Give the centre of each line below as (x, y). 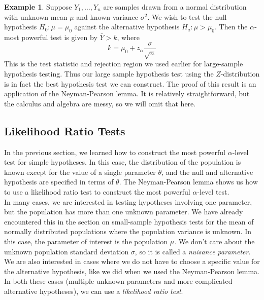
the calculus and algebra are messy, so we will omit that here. (100, 103)
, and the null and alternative (207, 172)
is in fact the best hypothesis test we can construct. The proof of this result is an (130, 83)
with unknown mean (36, 16)
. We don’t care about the (214, 241)
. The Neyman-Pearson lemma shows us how (188, 182)
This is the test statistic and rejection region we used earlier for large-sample (124, 64)
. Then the (231, 27)
